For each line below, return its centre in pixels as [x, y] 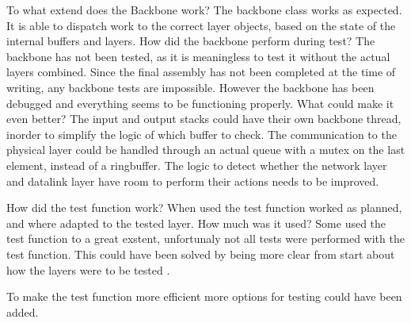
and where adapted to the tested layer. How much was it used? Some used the [196, 223]
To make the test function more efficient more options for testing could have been [204, 296]
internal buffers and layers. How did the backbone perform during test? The [191, 41]
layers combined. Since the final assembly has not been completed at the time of [201, 72]
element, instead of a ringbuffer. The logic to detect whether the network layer [197, 165]
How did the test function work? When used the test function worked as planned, [204, 208]
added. [23, 311]
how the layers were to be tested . [88, 269]
